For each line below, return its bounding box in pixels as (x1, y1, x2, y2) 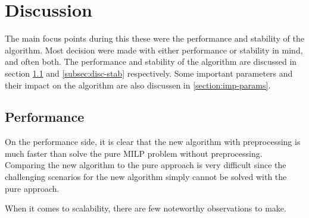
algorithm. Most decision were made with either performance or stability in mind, (5, 43, 303, 56)
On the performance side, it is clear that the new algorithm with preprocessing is (5, 135, 301, 148)
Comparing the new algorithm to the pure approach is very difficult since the (5, 159, 286, 171)
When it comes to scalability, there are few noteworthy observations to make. (5, 202, 286, 214)
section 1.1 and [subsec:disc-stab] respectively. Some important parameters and (5, 67, 293, 79)
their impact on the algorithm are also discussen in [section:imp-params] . (5, 78, 271, 91)
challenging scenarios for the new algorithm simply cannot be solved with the (5, 170, 287, 183)
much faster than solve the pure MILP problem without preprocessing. (5, 147, 263, 159)
